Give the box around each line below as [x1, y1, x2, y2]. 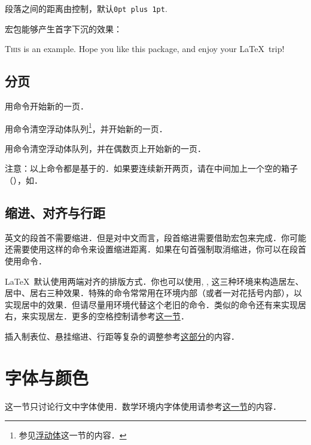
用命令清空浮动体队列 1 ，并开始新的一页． [5, 120, 167, 135]
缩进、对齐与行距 [5, 203, 105, 222]
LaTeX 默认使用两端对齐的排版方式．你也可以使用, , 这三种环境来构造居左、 [5, 275, 304, 287]
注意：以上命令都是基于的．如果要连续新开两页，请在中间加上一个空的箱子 [5, 162, 298, 175]
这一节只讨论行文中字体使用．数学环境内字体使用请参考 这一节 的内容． [5, 400, 281, 412]
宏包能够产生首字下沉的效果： [5, 22, 122, 35]
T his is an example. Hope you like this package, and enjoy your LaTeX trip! [5, 42, 285, 55]
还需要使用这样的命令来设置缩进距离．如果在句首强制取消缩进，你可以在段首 [5, 243, 306, 255]
